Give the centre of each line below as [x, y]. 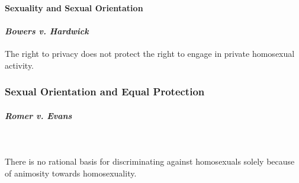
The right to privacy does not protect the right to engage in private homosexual [150, 53]
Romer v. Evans [38, 115]
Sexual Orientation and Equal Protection [105, 91]
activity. [20, 65]
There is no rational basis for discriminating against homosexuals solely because [150, 161]
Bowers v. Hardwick [47, 30]
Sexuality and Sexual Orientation [74, 7]
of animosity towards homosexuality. [71, 173]
